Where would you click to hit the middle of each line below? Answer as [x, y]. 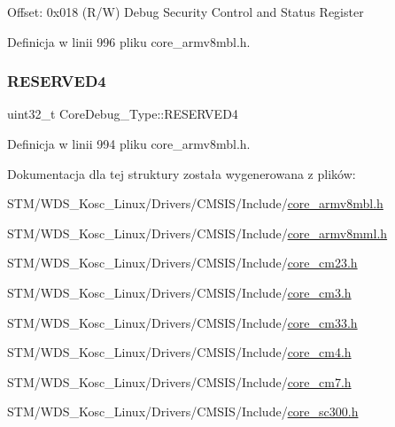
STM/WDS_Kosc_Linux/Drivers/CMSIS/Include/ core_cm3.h [179, 292]
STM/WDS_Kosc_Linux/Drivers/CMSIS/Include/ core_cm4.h [179, 352]
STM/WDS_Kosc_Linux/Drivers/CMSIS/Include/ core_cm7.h [179, 381]
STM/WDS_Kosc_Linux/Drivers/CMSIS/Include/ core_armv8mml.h [197, 233]
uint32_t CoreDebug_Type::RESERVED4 [123, 114]
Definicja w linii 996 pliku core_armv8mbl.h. [129, 41]
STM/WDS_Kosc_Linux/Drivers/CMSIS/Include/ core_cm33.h [182, 322]
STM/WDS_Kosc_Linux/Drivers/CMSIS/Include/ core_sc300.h [183, 411]
